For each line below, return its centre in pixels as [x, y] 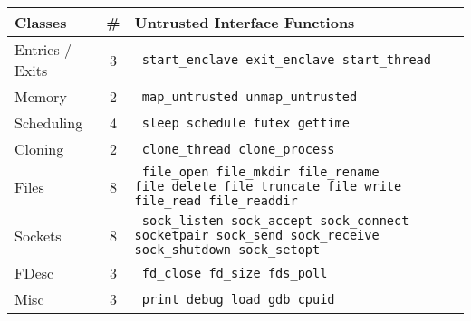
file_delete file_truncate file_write [268, 186]
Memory [41, 96]
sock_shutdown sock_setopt [227, 250]
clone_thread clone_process [238, 149]
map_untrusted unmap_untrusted [250, 96]
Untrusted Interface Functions [245, 22]
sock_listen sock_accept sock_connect [275, 221]
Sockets [38, 235]
